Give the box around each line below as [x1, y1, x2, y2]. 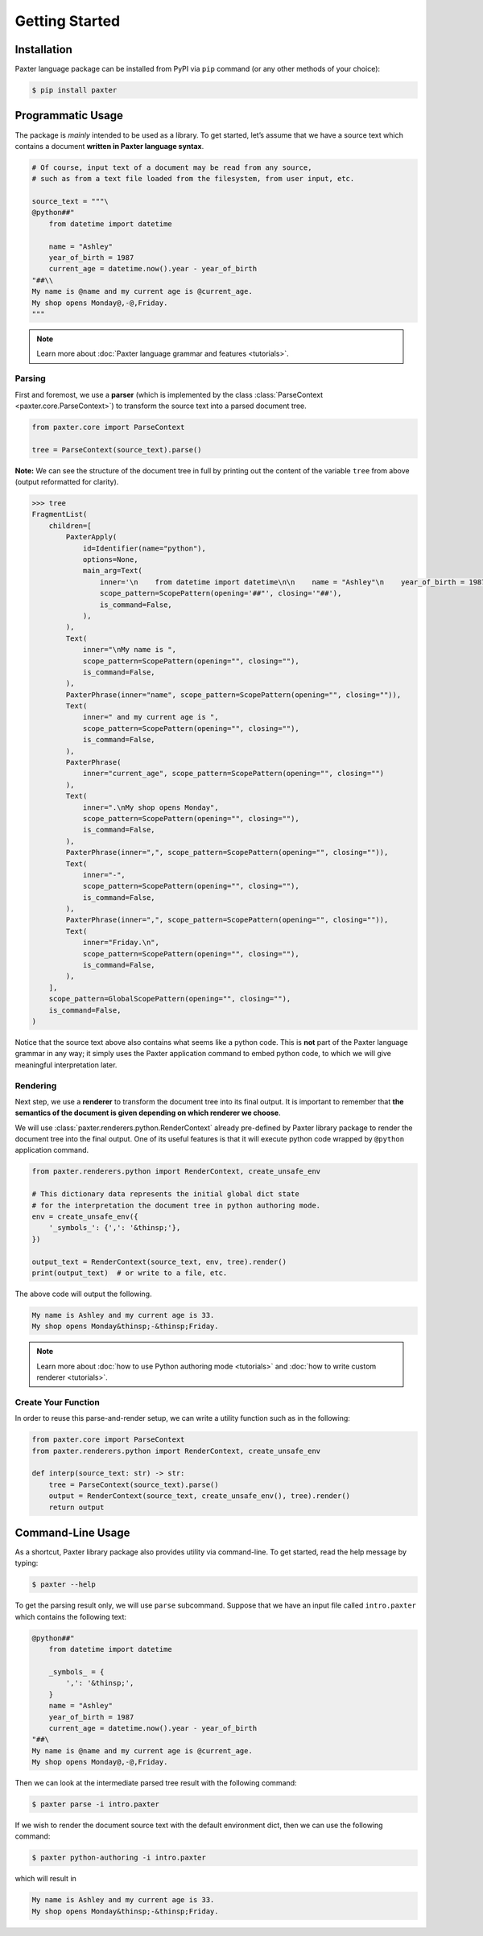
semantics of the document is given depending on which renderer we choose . [14, 1108, 281, 1118]
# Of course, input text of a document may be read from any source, [31, 163, 312, 172]
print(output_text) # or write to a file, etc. [31, 1268, 228, 1278]
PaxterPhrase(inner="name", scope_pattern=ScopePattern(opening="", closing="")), [65, 690, 402, 700]
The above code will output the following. [14, 1289, 152, 1298]
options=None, [82, 555, 138, 563]
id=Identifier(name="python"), [82, 543, 207, 553]
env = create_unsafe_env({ [31, 1212, 138, 1221]
